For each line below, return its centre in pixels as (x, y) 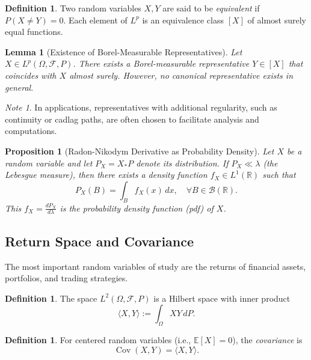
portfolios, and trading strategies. (66, 278)
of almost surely (277, 20)
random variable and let (49, 163)
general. (19, 87)
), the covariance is (267, 340)
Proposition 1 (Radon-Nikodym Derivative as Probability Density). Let (140, 151)
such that (279, 175)
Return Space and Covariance (100, 241)
